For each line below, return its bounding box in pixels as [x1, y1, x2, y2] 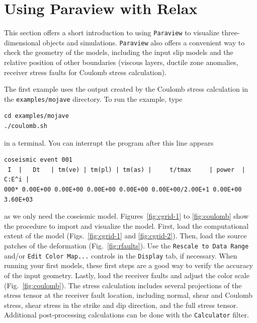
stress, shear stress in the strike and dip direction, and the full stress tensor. [4, 299, 238, 310]
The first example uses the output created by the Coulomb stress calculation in [4, 84, 248, 94]
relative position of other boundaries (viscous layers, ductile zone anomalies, [4, 57, 238, 68]
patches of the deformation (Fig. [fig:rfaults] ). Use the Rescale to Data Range [4, 240, 249, 250]
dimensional [4, 37, 41, 47]
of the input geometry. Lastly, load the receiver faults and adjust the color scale [4, 270, 249, 280]
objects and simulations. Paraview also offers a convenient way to [43, 37, 245, 47]
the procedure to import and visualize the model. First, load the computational [4, 220, 249, 231]
